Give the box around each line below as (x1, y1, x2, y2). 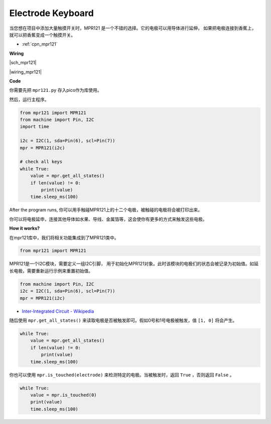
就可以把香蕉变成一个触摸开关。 (9, 32, 75, 38)
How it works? (9, 226, 40, 232)
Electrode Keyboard (9, 8, 94, 19)
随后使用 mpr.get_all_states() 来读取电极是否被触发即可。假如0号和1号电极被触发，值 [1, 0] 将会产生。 (9, 317, 237, 323)
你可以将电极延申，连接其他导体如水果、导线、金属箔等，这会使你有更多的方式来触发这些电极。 (9, 216, 207, 222)
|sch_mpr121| (9, 60, 37, 66)
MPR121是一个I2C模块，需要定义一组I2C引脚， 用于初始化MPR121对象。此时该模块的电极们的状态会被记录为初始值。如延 (9, 261, 259, 267)
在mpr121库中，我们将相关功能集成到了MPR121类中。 (9, 235, 119, 241)
